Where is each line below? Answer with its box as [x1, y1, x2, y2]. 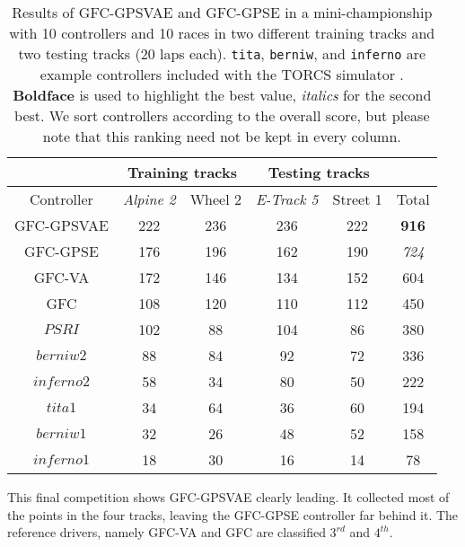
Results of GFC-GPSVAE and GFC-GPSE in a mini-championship [12, 2, 433, 22]
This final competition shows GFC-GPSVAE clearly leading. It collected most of [7, 488, 450, 506]
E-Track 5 [255, 189, 319, 209]
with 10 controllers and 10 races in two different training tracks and [9, 22, 435, 43]
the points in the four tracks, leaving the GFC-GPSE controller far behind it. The [7, 505, 459, 524]
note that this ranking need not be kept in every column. [42, 126, 401, 146]
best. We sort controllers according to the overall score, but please [14, 105, 430, 126]
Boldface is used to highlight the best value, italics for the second [13, 84, 432, 105]
